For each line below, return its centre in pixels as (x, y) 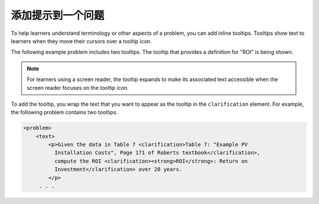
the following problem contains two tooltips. (64, 112)
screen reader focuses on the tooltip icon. (78, 88)
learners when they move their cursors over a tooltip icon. (81, 41)
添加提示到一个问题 (58, 15)
